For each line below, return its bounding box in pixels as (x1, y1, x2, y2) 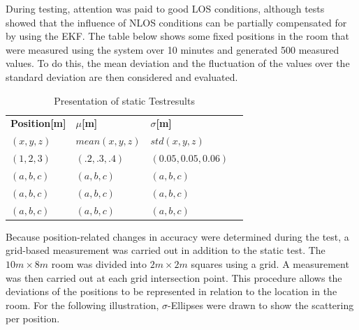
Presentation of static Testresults (54, 93, 195, 107)
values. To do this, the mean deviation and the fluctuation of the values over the (6, 56, 350, 70)
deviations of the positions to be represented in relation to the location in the (6, 284, 337, 299)
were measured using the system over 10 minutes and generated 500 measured (6, 42, 339, 57)
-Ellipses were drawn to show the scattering (168, 297, 354, 312)
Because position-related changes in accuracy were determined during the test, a (6, 229, 349, 243)
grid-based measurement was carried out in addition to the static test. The (6, 243, 325, 257)
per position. (6, 311, 60, 326)
